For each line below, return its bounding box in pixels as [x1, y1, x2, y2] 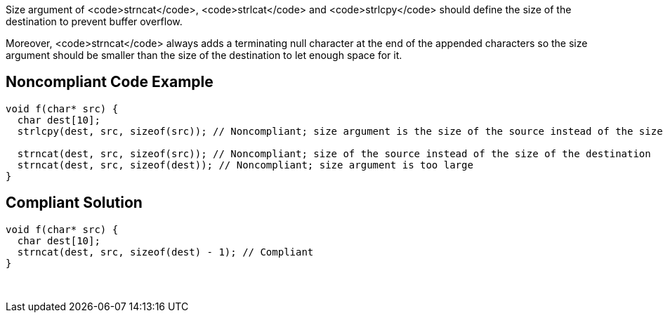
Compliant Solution [6, 194, 143, 212]
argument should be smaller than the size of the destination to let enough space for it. [6, 49, 402, 61]
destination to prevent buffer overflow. [6, 15, 183, 27]
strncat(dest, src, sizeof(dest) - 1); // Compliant [17, 246, 314, 258]
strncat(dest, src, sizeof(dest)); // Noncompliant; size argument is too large [17, 159, 473, 171]
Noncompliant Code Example [6, 73, 214, 91]
